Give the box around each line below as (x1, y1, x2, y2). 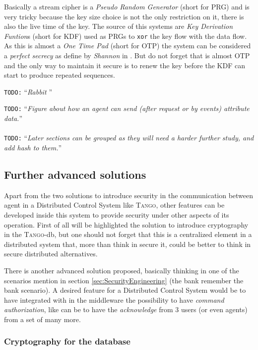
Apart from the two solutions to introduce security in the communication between (4, 190, 254, 200)
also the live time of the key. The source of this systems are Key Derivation (4, 21, 233, 31)
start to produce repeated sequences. (4, 70, 115, 80)
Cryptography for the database (4, 335, 130, 348)
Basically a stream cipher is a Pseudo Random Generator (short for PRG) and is (4, 1, 250, 11)
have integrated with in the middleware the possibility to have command (4, 294, 224, 305)
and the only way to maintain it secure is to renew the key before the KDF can (4, 60, 245, 70)
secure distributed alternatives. (4, 248, 98, 259)
